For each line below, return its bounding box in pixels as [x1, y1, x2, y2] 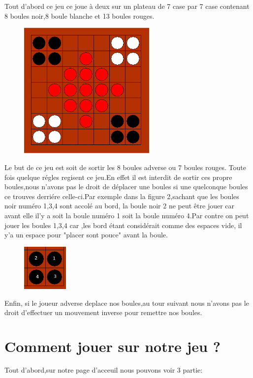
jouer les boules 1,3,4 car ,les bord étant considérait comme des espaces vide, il [4, 220, 242, 230]
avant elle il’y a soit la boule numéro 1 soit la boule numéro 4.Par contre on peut [4, 210, 249, 221]
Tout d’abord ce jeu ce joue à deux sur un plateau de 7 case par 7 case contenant [4, 1, 250, 11]
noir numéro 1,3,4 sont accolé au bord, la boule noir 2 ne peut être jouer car [4, 201, 235, 211]
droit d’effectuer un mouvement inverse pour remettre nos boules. [4, 307, 202, 318]
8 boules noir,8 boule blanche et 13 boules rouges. [4, 10, 155, 21]
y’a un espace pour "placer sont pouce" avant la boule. [4, 230, 168, 240]
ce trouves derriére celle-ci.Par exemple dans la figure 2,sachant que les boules [4, 191, 239, 201]
